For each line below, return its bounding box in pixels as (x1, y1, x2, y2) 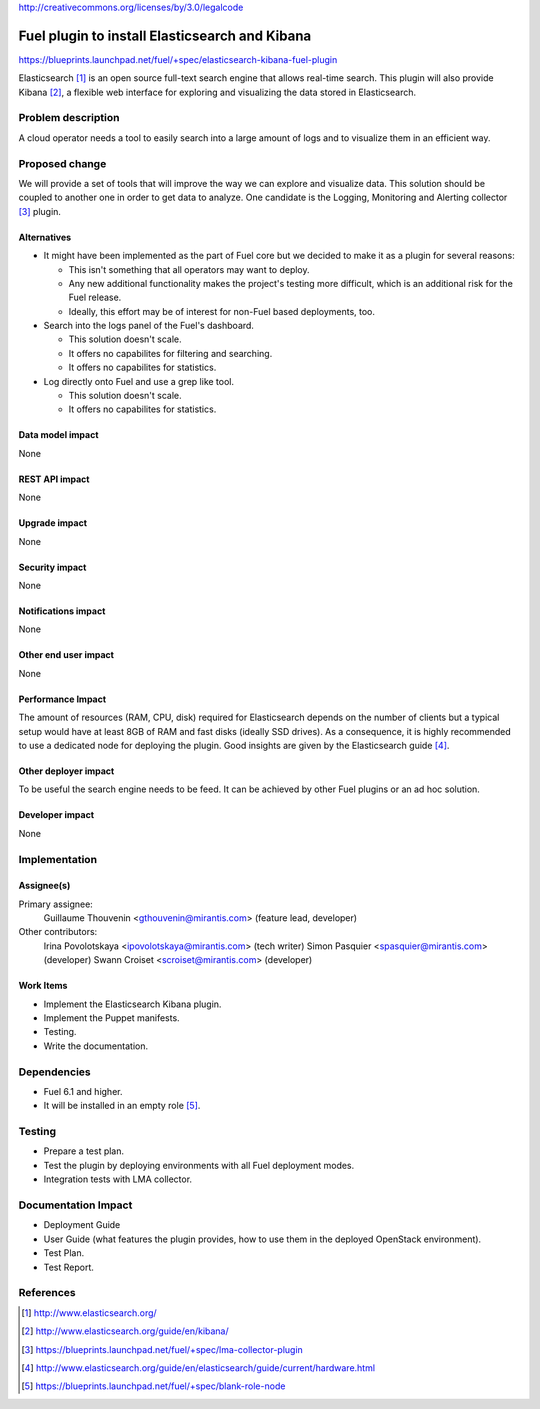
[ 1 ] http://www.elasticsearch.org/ (21, 1306, 157, 1319)
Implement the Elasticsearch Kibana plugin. (43, 998, 222, 1010)
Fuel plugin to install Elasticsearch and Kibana (18, 27, 312, 44)
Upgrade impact (18, 517, 88, 529)
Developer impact (18, 809, 95, 821)
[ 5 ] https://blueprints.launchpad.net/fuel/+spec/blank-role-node (21, 1380, 286, 1392)
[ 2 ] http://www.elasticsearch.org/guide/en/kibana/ (21, 1325, 229, 1337)
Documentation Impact (18, 1198, 133, 1212)
